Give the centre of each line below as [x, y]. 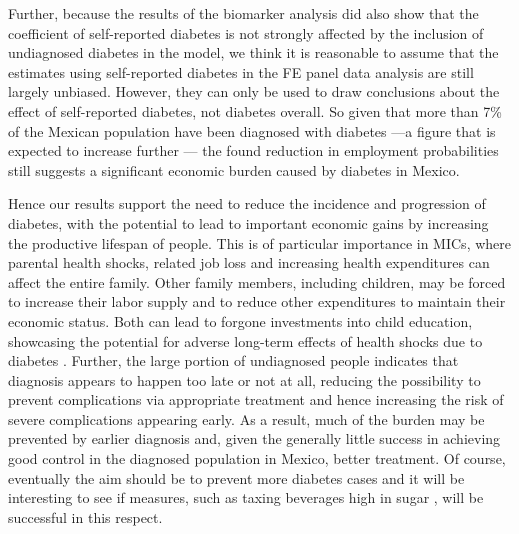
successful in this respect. [85, 516]
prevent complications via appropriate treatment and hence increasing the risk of [256, 399]
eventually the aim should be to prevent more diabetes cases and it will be [236, 477]
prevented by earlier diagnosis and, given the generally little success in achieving [254, 438]
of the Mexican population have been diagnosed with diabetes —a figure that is [252, 130]
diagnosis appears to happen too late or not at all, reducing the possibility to [244, 379]
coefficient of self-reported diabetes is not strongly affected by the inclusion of [246, 32]
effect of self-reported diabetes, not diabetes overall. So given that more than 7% [255, 110]
